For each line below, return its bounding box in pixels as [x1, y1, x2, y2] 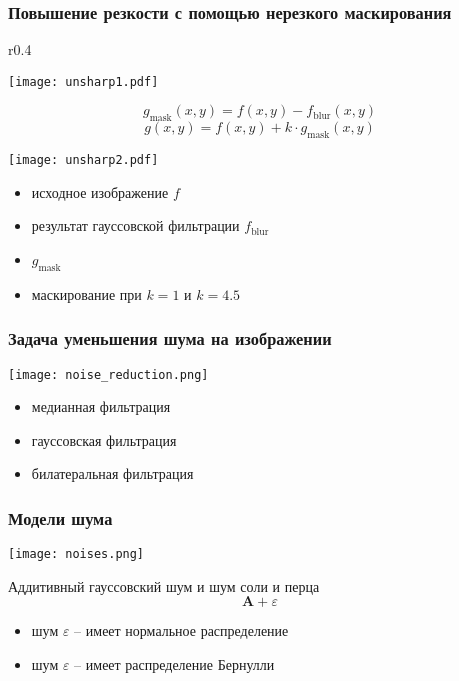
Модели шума [8, 505, 113, 530]
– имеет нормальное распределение [74, 620, 289, 641]
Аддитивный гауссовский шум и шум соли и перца [8, 575, 320, 596]
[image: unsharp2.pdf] [8, 153, 159, 168]
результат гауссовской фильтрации [31, 215, 240, 236]
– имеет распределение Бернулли [74, 654, 275, 675]
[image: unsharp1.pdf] [8, 74, 159, 89]
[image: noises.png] [8, 547, 145, 562]
